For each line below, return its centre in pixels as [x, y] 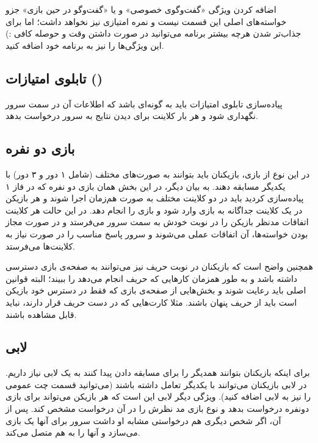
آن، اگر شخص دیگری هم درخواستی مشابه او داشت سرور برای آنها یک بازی [143, 420]
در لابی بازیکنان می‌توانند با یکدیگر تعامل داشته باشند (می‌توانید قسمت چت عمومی [156, 384]
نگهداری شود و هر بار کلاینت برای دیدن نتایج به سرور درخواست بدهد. [132, 116]
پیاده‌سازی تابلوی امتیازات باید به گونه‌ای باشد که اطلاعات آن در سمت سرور [144, 103]
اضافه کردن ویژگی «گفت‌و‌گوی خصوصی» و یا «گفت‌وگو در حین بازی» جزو [141, 9]
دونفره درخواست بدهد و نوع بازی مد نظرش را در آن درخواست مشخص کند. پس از [157, 409]
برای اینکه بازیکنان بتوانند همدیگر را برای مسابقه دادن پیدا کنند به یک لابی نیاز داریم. [158, 373]
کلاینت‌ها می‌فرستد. [40, 246]
